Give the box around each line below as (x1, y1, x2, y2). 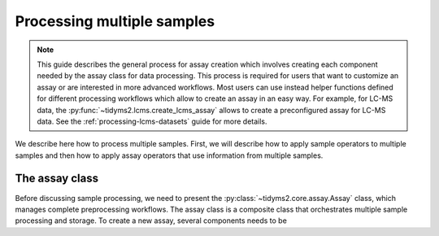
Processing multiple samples (15, 12, 215, 30)
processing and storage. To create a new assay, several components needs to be (15, 216, 288, 225)
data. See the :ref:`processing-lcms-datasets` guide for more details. (37, 116, 267, 126)
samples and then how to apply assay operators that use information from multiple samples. (15, 151, 324, 160)
